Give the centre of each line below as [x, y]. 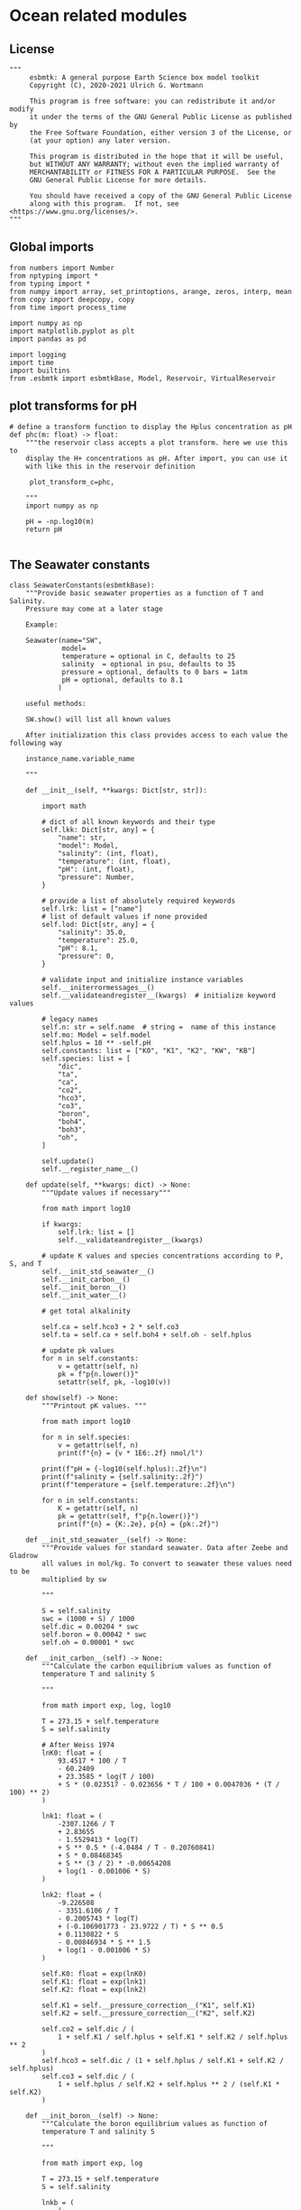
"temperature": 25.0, [98, 940]
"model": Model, [88, 846]
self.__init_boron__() [84, 1288]
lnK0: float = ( [72, 1753]
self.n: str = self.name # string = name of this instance [159, 1027]
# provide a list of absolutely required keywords [139, 901]
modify [22, 109]
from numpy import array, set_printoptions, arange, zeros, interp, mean [151, 291]
